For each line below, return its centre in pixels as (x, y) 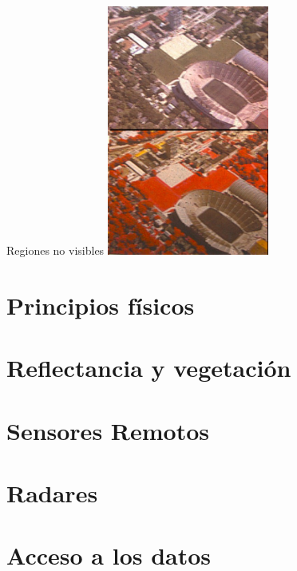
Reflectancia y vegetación (149, 368)
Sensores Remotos (108, 430)
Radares (52, 492)
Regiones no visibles (55, 250)
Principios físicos (101, 305)
